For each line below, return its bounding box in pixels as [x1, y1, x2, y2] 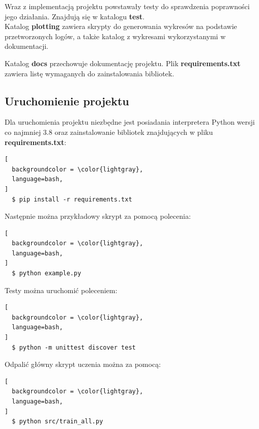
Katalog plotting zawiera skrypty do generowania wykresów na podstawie [5, 21, 237, 32]
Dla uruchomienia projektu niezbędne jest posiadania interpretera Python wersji [5, 117, 255, 127]
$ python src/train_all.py [12, 418, 103, 425]
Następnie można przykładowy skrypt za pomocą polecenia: [5, 211, 191, 221]
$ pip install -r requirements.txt [12, 195, 132, 203]
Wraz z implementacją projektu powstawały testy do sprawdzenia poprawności [5, 1, 250, 11]
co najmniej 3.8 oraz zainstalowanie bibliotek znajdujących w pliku [5, 126, 213, 137]
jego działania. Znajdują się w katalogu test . [5, 11, 145, 21]
